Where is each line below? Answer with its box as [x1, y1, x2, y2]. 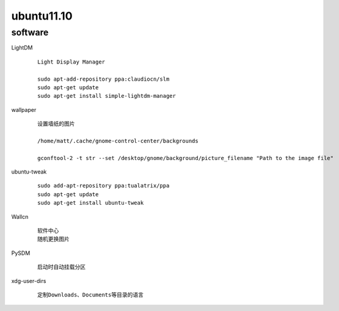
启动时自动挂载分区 [37, 263, 86, 271]
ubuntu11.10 [11, 9, 73, 23]
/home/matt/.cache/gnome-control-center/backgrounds [37, 137, 199, 144]
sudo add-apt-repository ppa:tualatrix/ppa [37, 182, 170, 189]
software [11, 27, 49, 38]
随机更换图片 [37, 236, 70, 243]
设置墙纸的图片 [37, 120, 75, 128]
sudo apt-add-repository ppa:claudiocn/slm [37, 75, 170, 82]
